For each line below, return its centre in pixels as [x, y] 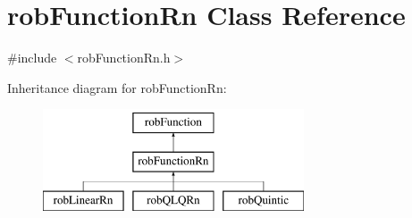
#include [32, 58]
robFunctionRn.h [124, 58]
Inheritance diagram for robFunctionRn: [117, 87]
